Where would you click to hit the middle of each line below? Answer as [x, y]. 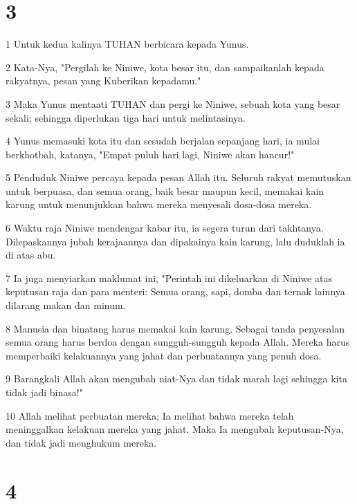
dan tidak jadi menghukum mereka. [81, 442]
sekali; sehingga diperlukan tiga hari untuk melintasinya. [126, 117]
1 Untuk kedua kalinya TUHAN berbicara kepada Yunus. [127, 44]
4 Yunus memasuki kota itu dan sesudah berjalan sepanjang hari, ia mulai [163, 141]
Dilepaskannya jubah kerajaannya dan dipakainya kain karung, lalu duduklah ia [175, 241]
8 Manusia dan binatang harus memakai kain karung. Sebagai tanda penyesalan [175, 328]
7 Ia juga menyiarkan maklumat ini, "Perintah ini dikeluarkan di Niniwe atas [169, 278]
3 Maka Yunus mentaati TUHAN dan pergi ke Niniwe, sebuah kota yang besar [173, 103]
